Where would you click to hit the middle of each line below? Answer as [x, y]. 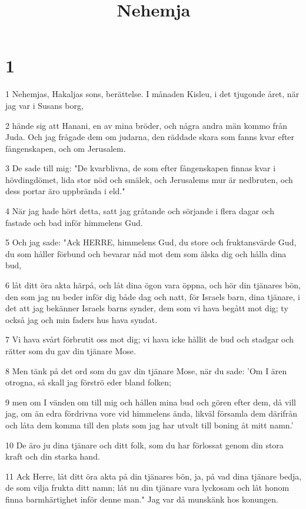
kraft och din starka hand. [53, 456]
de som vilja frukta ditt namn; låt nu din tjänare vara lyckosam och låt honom [147, 488]
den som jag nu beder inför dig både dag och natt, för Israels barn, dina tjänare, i [153, 296]
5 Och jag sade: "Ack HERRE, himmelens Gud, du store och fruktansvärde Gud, [151, 242]
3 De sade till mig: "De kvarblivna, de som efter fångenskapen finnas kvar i [141, 168]
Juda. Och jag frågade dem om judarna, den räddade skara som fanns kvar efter [150, 137]
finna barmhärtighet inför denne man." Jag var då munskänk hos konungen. [142, 499]
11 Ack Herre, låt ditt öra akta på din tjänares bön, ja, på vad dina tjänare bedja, [154, 476]
